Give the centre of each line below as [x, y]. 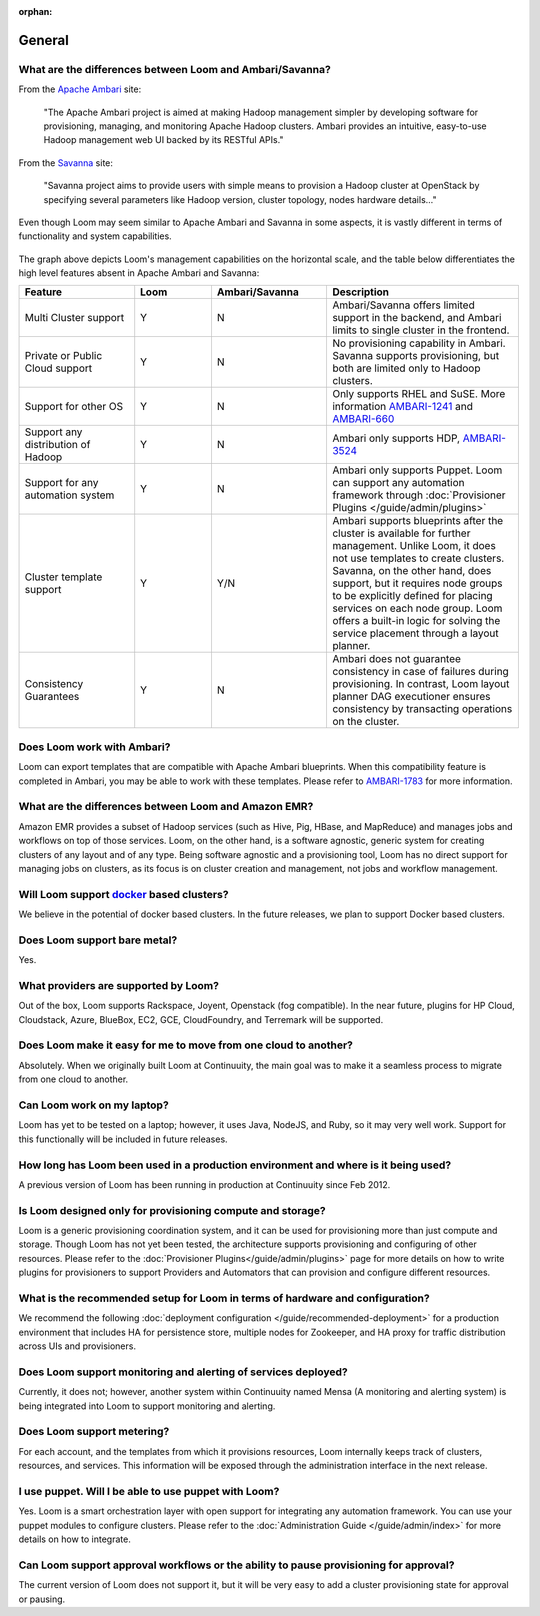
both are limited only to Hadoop [406, 368]
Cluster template [63, 577]
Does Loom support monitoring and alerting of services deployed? [183, 1372]
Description [360, 292]
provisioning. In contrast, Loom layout [420, 684]
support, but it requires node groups [417, 583]
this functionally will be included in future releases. [123, 1139]
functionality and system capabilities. [95, 236]
